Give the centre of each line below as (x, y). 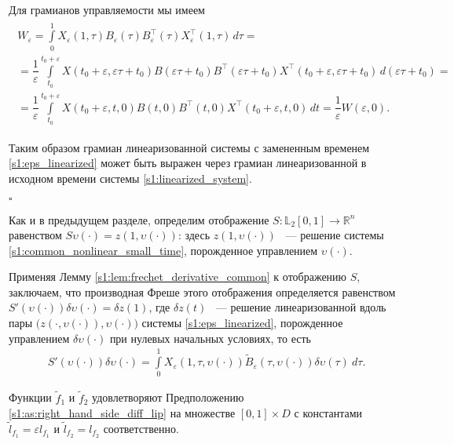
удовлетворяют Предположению (168, 397)
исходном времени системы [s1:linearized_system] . (130, 178)
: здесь (194, 235)
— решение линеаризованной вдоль (301, 307)
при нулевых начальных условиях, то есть (210, 338)
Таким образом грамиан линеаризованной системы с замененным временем (189, 147)
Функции (30, 397)
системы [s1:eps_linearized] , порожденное (242, 323)
